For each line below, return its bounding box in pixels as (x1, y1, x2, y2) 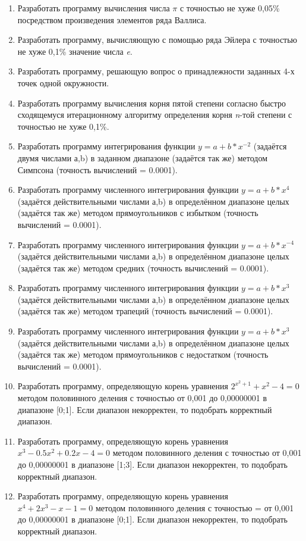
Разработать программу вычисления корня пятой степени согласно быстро (17, 96, 286, 109)
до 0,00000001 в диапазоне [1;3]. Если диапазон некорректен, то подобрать (17, 458, 288, 471)
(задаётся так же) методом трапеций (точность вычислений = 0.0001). (17, 305, 273, 317)
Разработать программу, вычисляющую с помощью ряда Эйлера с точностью (17, 33, 298, 46)
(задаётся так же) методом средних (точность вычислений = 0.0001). (17, 261, 269, 274)
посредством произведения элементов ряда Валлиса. (17, 13, 207, 26)
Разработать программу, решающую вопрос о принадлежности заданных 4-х (17, 65, 295, 77)
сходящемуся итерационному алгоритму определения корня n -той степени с (17, 108, 292, 121)
